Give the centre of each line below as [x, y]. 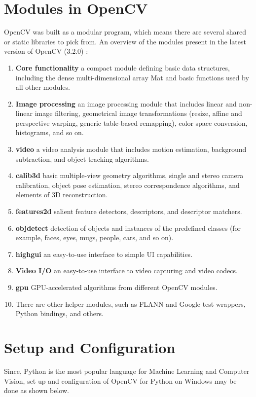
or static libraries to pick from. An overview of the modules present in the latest [125, 41]
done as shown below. [37, 390]
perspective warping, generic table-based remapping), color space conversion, [131, 123]
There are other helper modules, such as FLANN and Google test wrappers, [130, 304]
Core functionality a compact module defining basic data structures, [123, 67]
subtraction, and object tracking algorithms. [82, 159]
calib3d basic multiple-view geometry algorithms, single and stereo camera [129, 175]
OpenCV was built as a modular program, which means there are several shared [125, 32]
